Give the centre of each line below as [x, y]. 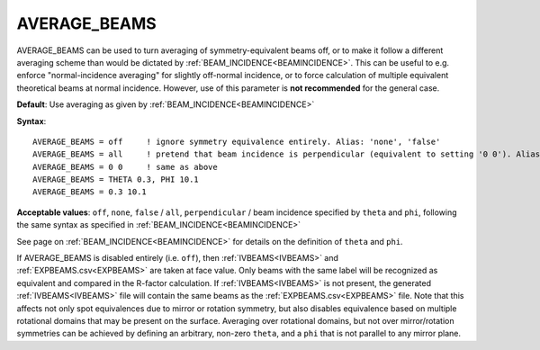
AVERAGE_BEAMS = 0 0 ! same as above [125, 167]
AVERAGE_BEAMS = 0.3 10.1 [90, 192]
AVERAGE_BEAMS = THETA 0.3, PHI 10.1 [116, 179]
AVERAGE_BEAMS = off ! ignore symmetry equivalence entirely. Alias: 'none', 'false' [237, 141]
